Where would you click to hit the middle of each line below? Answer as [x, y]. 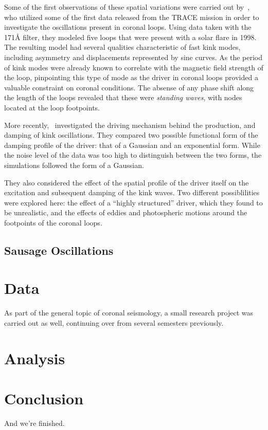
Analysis [35, 358]
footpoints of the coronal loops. [53, 222]
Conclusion [44, 398]
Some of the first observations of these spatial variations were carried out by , [127, 7]
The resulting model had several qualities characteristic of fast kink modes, [122, 47]
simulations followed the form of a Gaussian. [74, 165]
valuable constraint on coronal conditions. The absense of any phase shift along [129, 87]
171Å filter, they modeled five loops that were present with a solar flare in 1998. [130, 37]
